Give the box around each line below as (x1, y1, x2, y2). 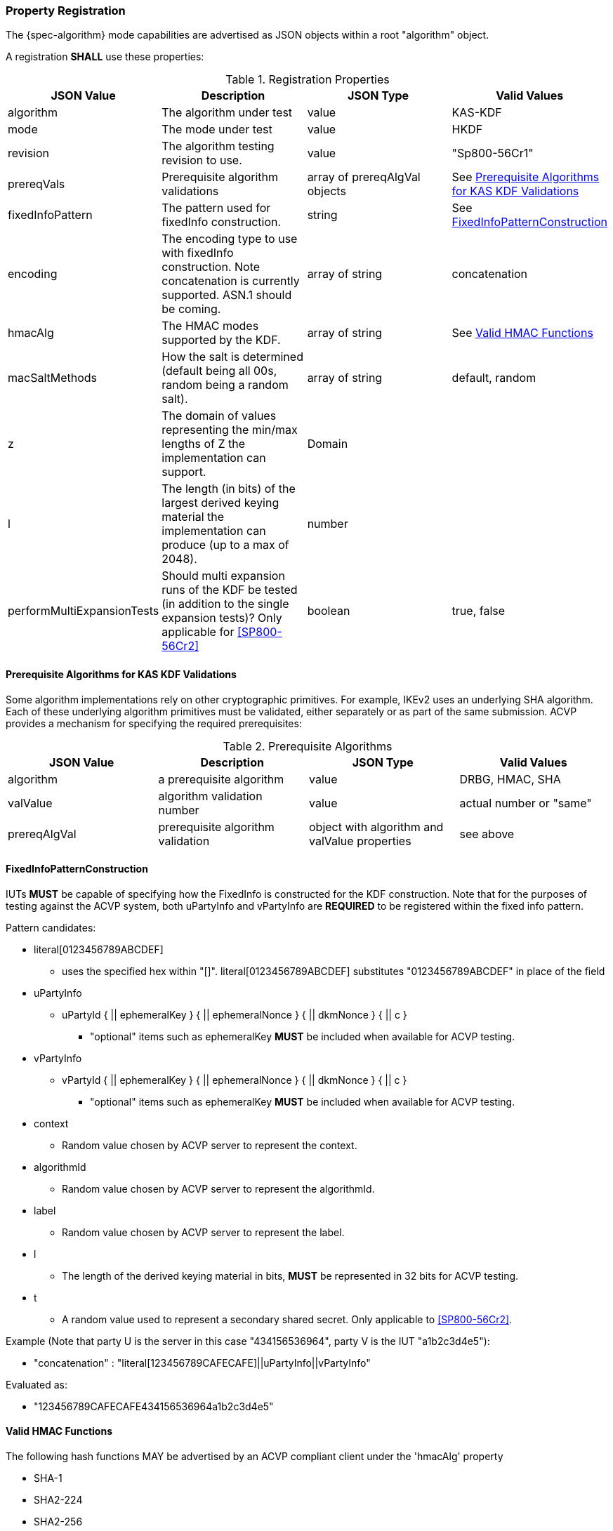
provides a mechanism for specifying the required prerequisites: (6, 717, 302, 729)
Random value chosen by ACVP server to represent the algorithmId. (62, 1182, 375, 1195)
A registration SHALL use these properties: (6, 51, 204, 63)
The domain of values (162, 409, 277, 423)
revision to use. (162, 153, 242, 168)
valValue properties (309, 833, 411, 848)
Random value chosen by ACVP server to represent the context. (62, 1139, 357, 1151)
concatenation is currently (162, 274, 300, 289)
